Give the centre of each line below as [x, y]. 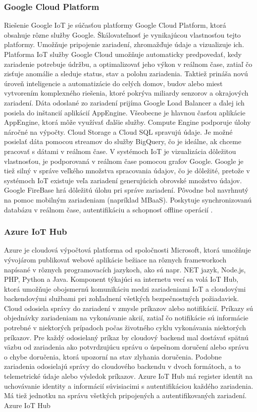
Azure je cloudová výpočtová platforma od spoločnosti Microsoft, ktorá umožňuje [128, 250]
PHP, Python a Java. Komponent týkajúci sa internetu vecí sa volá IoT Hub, [121, 279]
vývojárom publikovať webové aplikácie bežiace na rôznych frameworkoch [115, 259]
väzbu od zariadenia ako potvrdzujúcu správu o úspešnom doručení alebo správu [127, 347]
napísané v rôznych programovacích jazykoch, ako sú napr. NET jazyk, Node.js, [125, 269]
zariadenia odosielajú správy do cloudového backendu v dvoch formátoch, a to [122, 366]
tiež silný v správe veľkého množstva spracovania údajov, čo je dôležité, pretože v [127, 171]
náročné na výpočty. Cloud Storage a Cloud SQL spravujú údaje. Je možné [118, 131]
